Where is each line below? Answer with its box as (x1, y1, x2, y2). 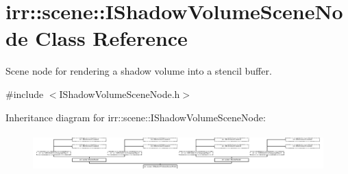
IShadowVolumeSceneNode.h (59, 86, 180, 101)
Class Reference (35, 24, 188, 52)
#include (5, 86, 44, 101)
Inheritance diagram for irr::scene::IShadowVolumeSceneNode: (5, 110, 266, 124)
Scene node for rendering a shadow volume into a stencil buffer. (5, 64, 272, 78)
